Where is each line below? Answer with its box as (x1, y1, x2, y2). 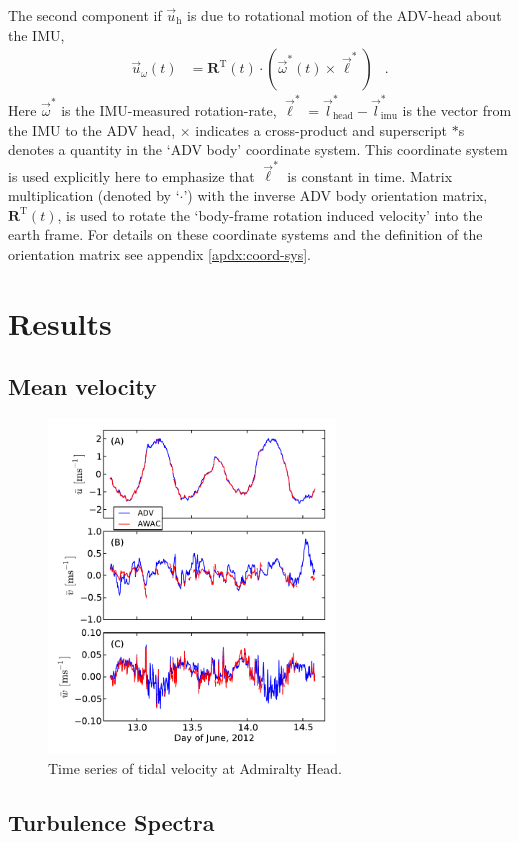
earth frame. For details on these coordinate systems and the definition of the (8, 224, 483, 245)
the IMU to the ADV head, (8, 119, 176, 140)
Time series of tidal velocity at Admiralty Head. (48, 757, 342, 778)
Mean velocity (8, 371, 157, 402)
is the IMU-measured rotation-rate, (61, 99, 277, 120)
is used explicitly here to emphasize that (8, 165, 255, 186)
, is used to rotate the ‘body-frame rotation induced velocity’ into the (57, 204, 483, 225)
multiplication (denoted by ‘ (8, 185, 180, 206)
